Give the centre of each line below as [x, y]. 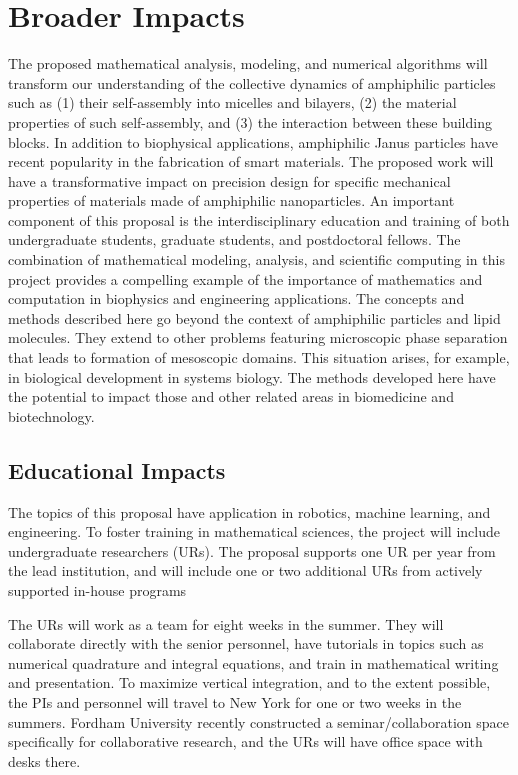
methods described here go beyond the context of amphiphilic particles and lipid [254, 317]
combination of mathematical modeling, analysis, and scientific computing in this [256, 259]
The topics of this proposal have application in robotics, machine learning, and [249, 511]
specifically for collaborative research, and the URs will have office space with [245, 741]
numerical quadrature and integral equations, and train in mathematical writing [253, 662]
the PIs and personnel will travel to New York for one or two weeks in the [235, 701]
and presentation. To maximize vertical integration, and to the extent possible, [249, 682]
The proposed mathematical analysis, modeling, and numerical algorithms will [248, 63]
